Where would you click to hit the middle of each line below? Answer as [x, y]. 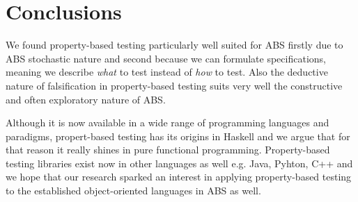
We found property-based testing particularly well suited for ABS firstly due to [174, 45]
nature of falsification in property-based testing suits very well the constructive [174, 85]
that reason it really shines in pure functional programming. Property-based [168, 150]
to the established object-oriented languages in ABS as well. [133, 191]
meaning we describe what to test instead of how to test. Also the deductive [167, 72]
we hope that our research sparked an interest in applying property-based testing [179, 177]
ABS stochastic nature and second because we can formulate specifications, [166, 58]
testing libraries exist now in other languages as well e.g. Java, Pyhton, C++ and [179, 163]
